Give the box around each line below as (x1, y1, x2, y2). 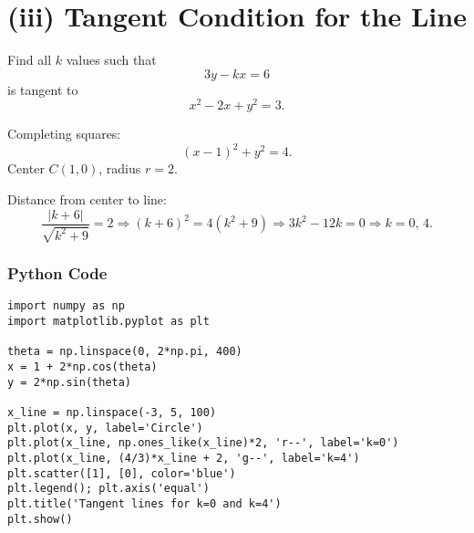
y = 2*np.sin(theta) (7, 375, 132, 389)
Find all (7, 50, 52, 69)
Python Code (7, 262, 108, 285)
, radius (98, 159, 141, 178)
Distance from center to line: (7, 190, 167, 209)
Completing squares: (7, 124, 121, 143)
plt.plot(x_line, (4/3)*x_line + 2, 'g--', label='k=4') (7, 451, 360, 465)
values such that (66, 50, 157, 69)
